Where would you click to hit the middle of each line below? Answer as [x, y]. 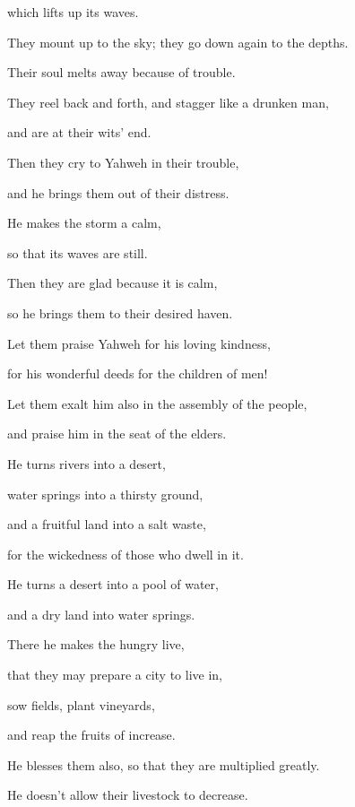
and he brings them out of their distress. [118, 192]
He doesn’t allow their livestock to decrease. [128, 795]
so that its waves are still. [78, 252]
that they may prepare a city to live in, [115, 675]
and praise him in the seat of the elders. [117, 434]
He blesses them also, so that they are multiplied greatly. [164, 764]
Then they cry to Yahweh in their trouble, [123, 162]
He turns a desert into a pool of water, [113, 584]
